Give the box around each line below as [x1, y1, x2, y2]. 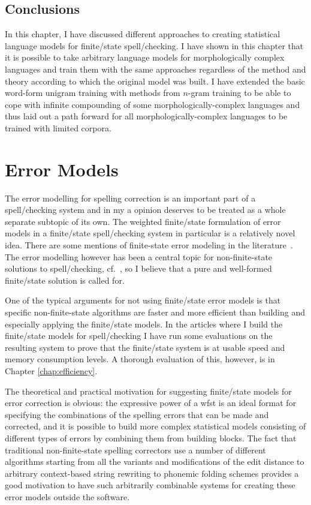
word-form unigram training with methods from [5, 86, 180, 99]
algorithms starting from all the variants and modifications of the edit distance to [5, 455, 304, 468]
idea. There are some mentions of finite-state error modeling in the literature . [5, 239, 293, 251]
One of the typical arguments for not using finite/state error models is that [5, 294, 281, 306]
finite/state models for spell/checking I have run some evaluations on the [5, 329, 273, 342]
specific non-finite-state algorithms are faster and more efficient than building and [5, 306, 305, 318]
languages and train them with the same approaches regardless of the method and [5, 62, 306, 75]
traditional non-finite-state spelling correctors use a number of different [5, 443, 266, 456]
